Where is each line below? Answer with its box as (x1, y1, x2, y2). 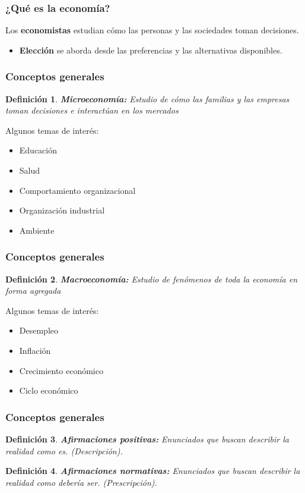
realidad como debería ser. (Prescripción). (5, 476, 157, 488)
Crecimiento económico (19, 364, 103, 376)
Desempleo (19, 324, 58, 337)
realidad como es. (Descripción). (5, 444, 123, 457)
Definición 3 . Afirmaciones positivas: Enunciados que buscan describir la (5, 432, 289, 445)
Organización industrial (19, 204, 105, 216)
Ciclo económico (19, 384, 78, 397)
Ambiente (19, 224, 55, 236)
